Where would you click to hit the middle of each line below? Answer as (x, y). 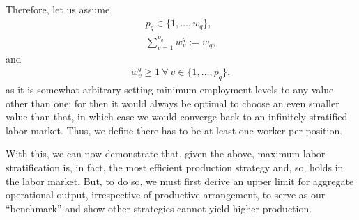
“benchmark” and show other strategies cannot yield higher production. (159, 208)
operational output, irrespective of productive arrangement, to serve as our (166, 195)
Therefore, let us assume (58, 9)
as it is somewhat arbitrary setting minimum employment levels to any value (170, 89)
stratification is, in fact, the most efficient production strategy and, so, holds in (175, 167)
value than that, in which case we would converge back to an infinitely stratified (177, 117)
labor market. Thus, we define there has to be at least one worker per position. (174, 130)
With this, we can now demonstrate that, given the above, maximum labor (166, 154)
